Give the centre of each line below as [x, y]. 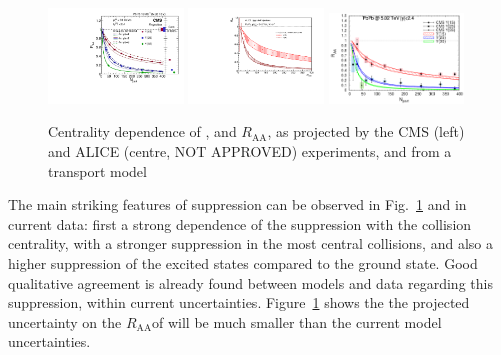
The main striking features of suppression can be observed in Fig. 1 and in [237, 204]
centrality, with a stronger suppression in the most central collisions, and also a [250, 243]
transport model [97, 170]
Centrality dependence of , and [142, 131]
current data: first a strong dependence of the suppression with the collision [240, 223]
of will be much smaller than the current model [297, 321]
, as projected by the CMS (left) [366, 131]
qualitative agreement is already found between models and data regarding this [250, 282]
